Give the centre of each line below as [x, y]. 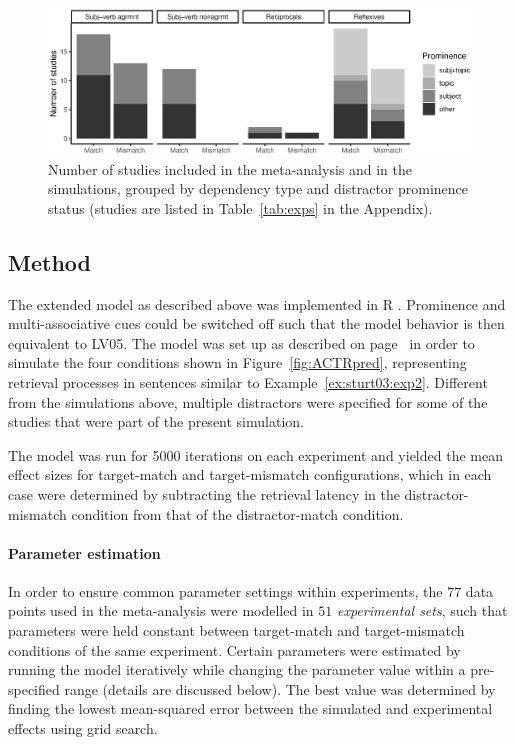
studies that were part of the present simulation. [156, 421]
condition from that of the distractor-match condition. [237, 513]
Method [49, 261]
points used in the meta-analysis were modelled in [161, 610]
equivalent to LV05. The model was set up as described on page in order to [241, 342]
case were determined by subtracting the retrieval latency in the [204, 493]
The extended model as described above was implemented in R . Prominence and [257, 303]
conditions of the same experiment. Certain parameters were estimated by [234, 649]
